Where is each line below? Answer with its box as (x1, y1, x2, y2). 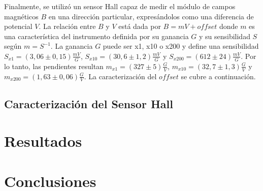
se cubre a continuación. (181, 71, 256, 81)
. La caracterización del (84, 71, 157, 81)
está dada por (118, 21, 161, 31)
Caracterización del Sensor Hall (4, 95, 173, 111)
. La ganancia (50, 41, 93, 51)
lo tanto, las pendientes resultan (4, 60, 104, 71)
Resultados (4, 131, 82, 151)
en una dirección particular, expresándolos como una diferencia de (48, 11, 254, 21)
